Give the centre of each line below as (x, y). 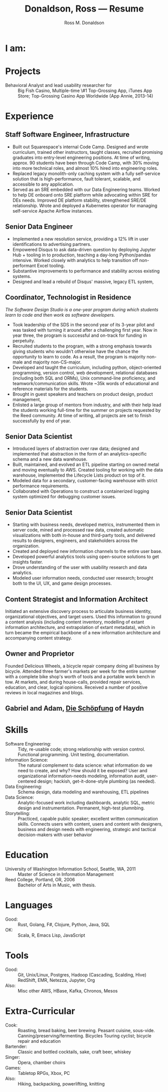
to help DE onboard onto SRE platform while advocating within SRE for (85, 195)
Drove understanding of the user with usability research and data (79, 567)
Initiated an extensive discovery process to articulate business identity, (78, 611)
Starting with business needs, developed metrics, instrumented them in (86, 525)
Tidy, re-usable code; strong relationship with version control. (81, 749)
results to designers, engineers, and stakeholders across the (75, 540)
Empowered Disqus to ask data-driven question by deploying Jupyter (84, 249)
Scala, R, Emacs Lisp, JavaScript (51, 935)
